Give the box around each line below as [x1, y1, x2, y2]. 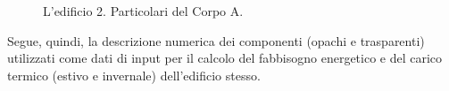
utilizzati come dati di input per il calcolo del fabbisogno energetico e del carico [7, 49, 443, 67]
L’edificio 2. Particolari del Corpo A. [43, 2, 244, 19]
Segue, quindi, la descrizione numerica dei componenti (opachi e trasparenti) [7, 31, 425, 49]
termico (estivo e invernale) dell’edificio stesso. [7, 65, 261, 84]
